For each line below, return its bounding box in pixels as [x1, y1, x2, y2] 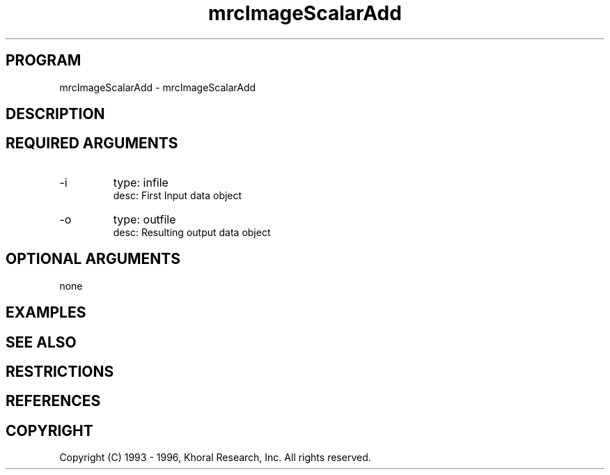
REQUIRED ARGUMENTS [6, 134, 178, 153]
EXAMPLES [6, 304, 86, 322]
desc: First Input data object [113, 189, 242, 201]
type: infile [113, 175, 169, 189]
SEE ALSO [6, 333, 77, 351]
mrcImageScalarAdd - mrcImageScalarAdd [59, 81, 256, 93]
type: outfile [113, 212, 176, 226]
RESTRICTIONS [6, 362, 114, 380]
